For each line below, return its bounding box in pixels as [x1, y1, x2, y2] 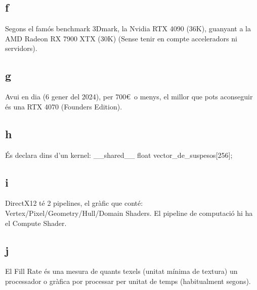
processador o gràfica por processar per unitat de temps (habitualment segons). [5, 275, 251, 286]
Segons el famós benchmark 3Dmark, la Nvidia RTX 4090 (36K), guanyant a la [5, 23, 251, 34]
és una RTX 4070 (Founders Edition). [5, 101, 122, 111]
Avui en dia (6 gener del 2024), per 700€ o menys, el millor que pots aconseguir [5, 91, 253, 102]
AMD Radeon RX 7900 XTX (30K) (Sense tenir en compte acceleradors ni [5, 33, 237, 43]
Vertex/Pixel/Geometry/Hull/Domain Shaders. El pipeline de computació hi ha [5, 207, 253, 218]
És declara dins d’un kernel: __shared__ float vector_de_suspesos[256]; [5, 149, 233, 160]
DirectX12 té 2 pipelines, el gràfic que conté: [5, 198, 143, 208]
